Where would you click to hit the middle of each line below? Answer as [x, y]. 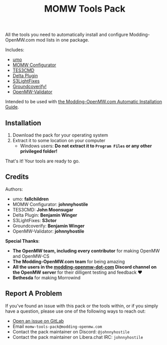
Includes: [15, 50]
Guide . [12, 107]
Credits [17, 177]
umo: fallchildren [31, 199]
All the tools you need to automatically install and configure [67, 35]
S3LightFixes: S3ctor [35, 220]
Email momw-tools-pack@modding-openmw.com [57, 326]
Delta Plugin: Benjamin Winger [45, 215]
